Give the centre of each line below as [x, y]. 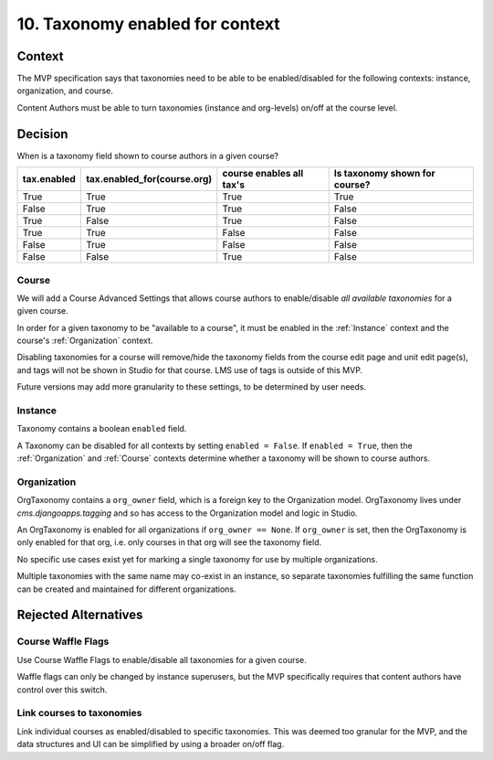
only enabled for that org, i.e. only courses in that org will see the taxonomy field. [169, 542]
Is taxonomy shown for [384, 174]
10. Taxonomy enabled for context [148, 24]
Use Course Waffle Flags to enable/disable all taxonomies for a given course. [162, 659]
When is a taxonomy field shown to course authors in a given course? [148, 155]
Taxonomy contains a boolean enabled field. [102, 429]
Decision [42, 134]
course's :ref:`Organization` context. [85, 341]
